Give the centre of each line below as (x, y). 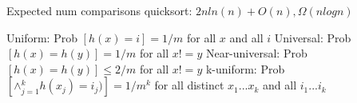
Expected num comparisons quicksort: (99, 10)
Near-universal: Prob (256, 53)
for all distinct (189, 85)
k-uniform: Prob (245, 68)
